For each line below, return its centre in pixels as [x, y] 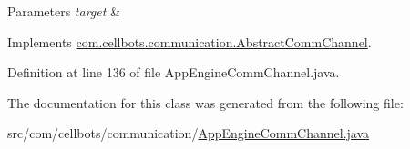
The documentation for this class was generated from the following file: [205, 102]
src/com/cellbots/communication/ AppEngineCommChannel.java [189, 133]
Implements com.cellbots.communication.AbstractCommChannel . [190, 41]
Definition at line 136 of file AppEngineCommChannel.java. [174, 72]
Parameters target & [64, 11]
